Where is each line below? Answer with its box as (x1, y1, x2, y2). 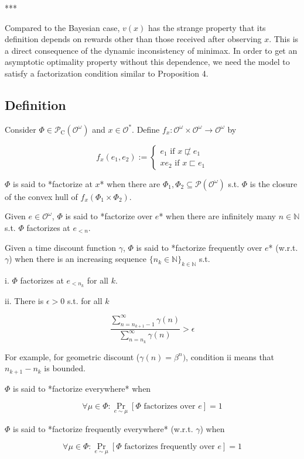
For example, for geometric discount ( (5, 350, 140, 363)
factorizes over (144, 402, 196, 411)
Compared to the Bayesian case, (5, 21, 120, 33)
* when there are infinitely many (159, 210, 276, 222)
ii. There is (5, 294, 44, 306)
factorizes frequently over (124, 443, 215, 451)
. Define (132, 123, 160, 135)
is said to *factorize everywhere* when (13, 382, 151, 394)
